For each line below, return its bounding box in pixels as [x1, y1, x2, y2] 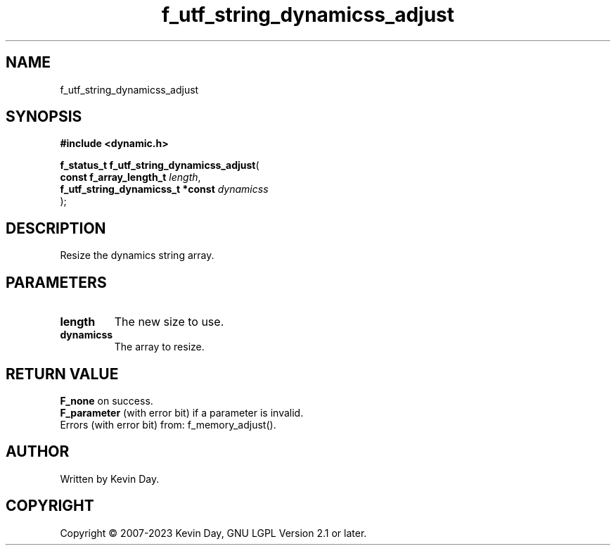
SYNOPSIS [6, 108, 82, 126]
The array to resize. [114, 341, 205, 353]
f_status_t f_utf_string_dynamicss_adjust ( [60, 159, 259, 172]
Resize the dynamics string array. [60, 249, 214, 262]
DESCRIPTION [6, 219, 106, 237]
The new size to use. [114, 315, 224, 329]
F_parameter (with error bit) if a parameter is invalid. [60, 406, 304, 419]
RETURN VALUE [6, 365, 119, 383]
